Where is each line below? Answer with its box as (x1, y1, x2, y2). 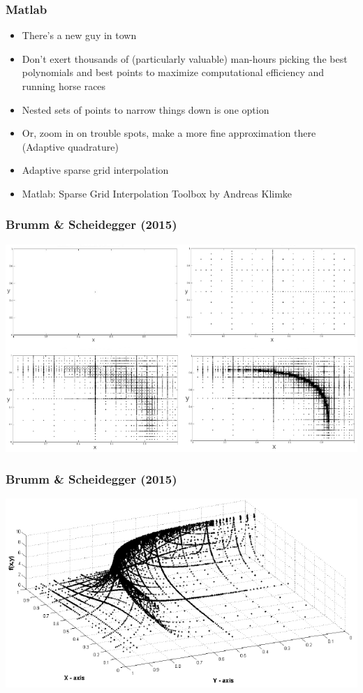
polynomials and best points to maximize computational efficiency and (22, 65, 325, 80)
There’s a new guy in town (22, 28, 137, 43)
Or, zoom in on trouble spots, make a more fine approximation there (22, 126, 316, 140)
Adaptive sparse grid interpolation (22, 163, 169, 177)
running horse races (22, 79, 106, 93)
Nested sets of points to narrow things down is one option (22, 102, 269, 117)
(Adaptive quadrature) (22, 139, 119, 154)
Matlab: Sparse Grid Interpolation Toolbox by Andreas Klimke (22, 186, 292, 200)
